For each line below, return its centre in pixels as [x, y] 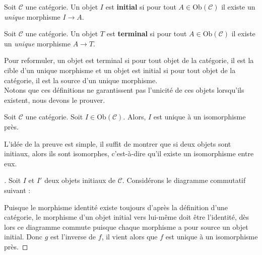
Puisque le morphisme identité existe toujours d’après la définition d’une [116, 207]
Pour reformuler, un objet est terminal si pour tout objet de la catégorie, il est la [129, 60]
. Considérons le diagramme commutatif [184, 180]
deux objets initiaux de [80, 180]
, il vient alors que [129, 237]
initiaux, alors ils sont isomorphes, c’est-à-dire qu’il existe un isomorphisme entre [129, 153]
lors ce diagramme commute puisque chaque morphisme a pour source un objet [126, 227]
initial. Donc [23, 237]
